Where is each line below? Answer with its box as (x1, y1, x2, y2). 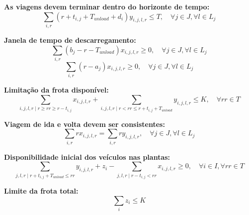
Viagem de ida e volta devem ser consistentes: (4, 118, 165, 129)
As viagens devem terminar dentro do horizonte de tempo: (4, 1, 210, 11)
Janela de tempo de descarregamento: (4, 34, 136, 45)
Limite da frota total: (4, 186, 79, 196)
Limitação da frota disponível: (4, 85, 109, 95)
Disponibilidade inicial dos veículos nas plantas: (4, 151, 170, 162)
